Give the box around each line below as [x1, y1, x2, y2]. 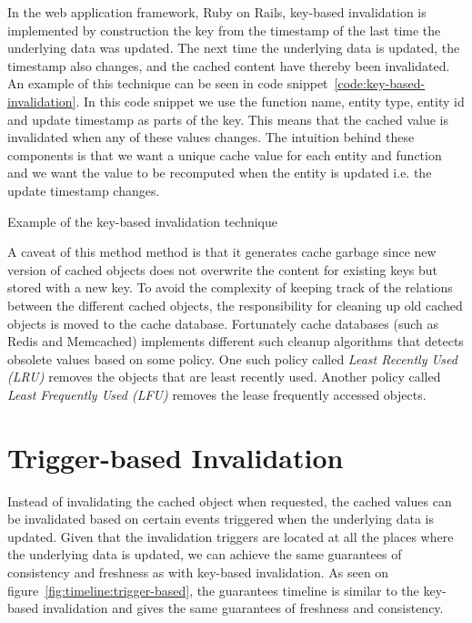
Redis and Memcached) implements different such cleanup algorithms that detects [7, 332, 464, 351]
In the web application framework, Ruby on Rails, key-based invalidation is [7, 3, 427, 21]
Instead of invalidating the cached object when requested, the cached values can [7, 491, 452, 510]
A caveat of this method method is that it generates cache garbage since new [7, 242, 437, 261]
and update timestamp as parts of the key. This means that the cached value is [7, 109, 449, 128]
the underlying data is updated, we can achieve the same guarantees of [7, 545, 402, 564]
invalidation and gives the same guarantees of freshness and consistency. [42, 598, 444, 618]
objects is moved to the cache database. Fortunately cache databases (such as [7, 313, 438, 332]
